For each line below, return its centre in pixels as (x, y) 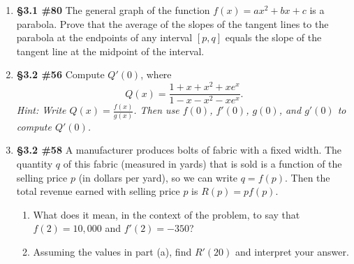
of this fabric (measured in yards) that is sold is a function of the (202, 163)
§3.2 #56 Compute (60, 74)
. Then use (156, 110)
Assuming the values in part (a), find (112, 251)
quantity (35, 163)
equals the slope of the (273, 37)
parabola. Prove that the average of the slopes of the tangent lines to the (172, 23)
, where (156, 74)
